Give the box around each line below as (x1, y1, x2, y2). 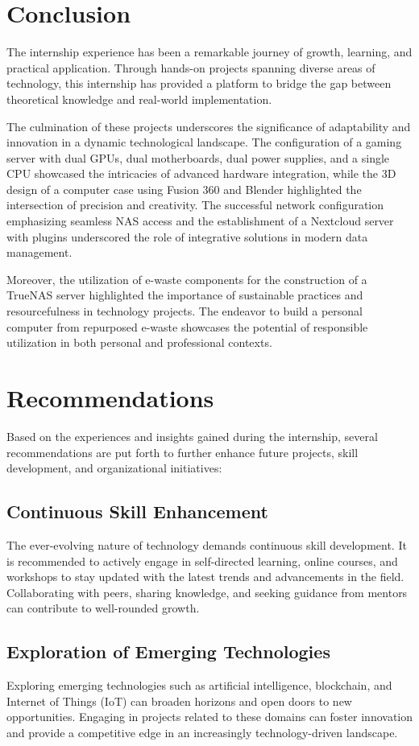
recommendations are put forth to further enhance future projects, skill (6, 443, 359, 460)
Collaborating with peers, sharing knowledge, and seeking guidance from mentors (6, 583, 408, 600)
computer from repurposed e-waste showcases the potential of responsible (6, 318, 368, 335)
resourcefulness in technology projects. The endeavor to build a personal (6, 303, 363, 319)
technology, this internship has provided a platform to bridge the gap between (6, 75, 392, 92)
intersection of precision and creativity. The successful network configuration (6, 196, 384, 213)
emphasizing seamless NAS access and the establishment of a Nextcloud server (6, 212, 394, 229)
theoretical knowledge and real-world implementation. (6, 90, 272, 107)
